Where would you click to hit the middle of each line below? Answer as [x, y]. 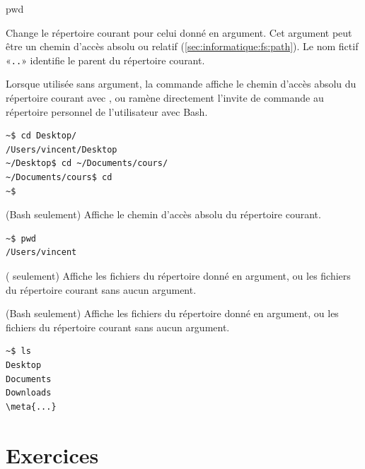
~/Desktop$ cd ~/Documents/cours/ [87, 164]
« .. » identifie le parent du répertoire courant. [105, 60]
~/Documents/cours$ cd [59, 177]
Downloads [29, 393]
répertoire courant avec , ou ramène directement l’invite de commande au [165, 98]
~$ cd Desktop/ [41, 136]
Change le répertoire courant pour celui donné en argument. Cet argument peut [179, 32]
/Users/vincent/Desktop [62, 149]
